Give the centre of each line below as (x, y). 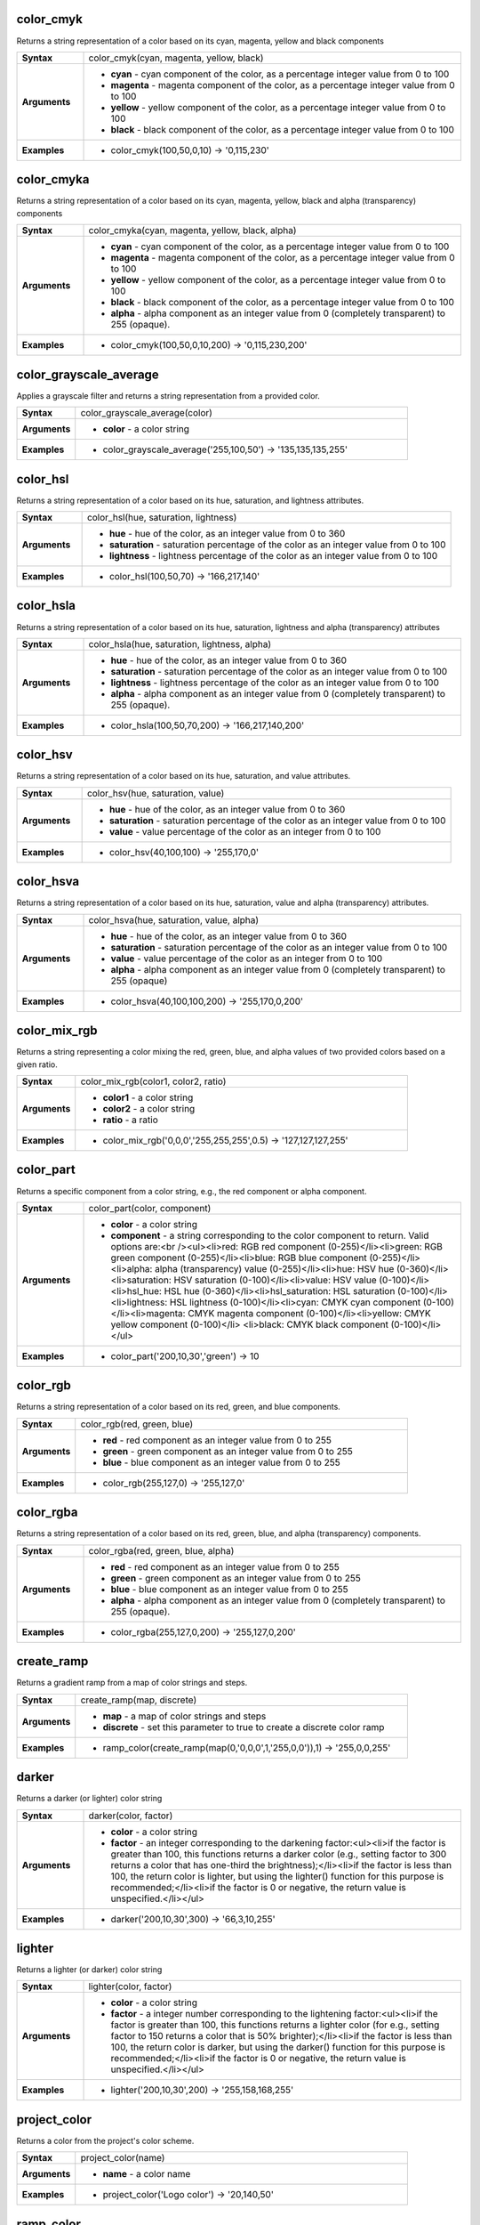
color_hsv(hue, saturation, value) (156, 793)
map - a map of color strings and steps (184, 1716)
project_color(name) (123, 2158)
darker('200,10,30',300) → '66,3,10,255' (193, 1919)
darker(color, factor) (131, 1816)
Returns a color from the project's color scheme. (105, 2140)
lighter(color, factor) (130, 1986)
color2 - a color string (149, 1109)
